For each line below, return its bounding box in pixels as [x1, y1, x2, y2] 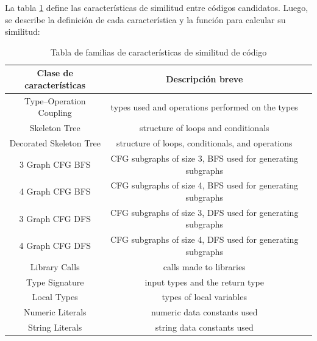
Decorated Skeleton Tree [9, 137, 101, 149]
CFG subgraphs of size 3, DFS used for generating [110, 206, 299, 218]
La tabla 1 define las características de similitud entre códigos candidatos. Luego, [5, 1, 308, 13]
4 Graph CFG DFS [19, 239, 91, 252]
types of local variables [162, 290, 247, 303]
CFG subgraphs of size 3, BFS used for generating [110, 151, 299, 164]
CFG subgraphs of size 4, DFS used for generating [110, 233, 299, 246]
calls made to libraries [163, 260, 246, 273]
